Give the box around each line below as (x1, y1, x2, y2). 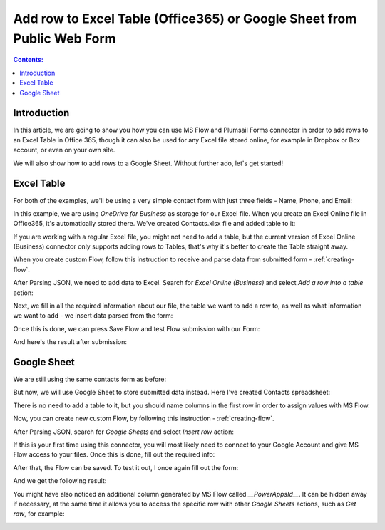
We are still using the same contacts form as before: (13, 375, 167, 384)
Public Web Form (13, 31, 117, 46)
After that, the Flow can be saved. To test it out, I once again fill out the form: (13, 463, 239, 472)
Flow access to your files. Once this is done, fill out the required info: (13, 450, 215, 459)
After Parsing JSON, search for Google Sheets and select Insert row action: (13, 427, 235, 436)
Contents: (13, 56, 44, 64)
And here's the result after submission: (13, 338, 128, 346)
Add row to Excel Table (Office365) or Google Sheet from (13, 11, 357, 26)
